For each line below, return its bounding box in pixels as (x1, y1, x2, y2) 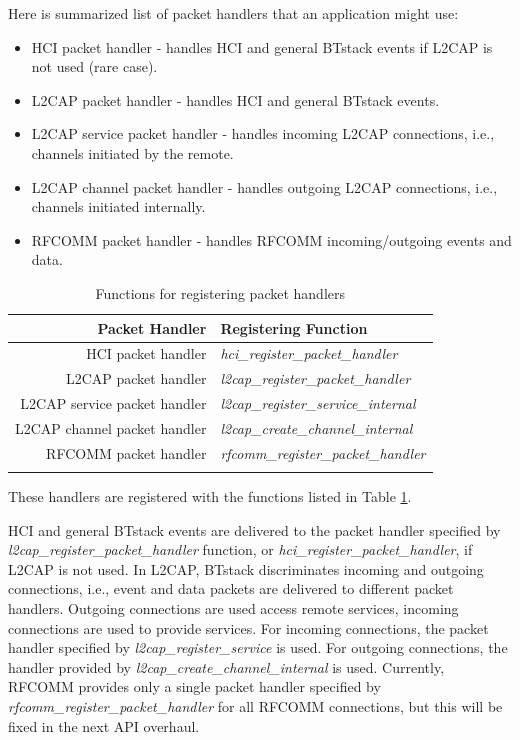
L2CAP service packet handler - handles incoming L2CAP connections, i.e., (31, 123, 495, 144)
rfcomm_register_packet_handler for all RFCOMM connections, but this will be (8, 696, 503, 717)
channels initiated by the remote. (31, 142, 234, 163)
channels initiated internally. (31, 196, 206, 217)
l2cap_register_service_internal (220, 393, 416, 414)
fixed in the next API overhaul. (8, 715, 200, 736)
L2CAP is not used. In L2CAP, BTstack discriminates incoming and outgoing (8, 558, 484, 579)
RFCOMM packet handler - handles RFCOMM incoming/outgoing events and (31, 229, 512, 250)
